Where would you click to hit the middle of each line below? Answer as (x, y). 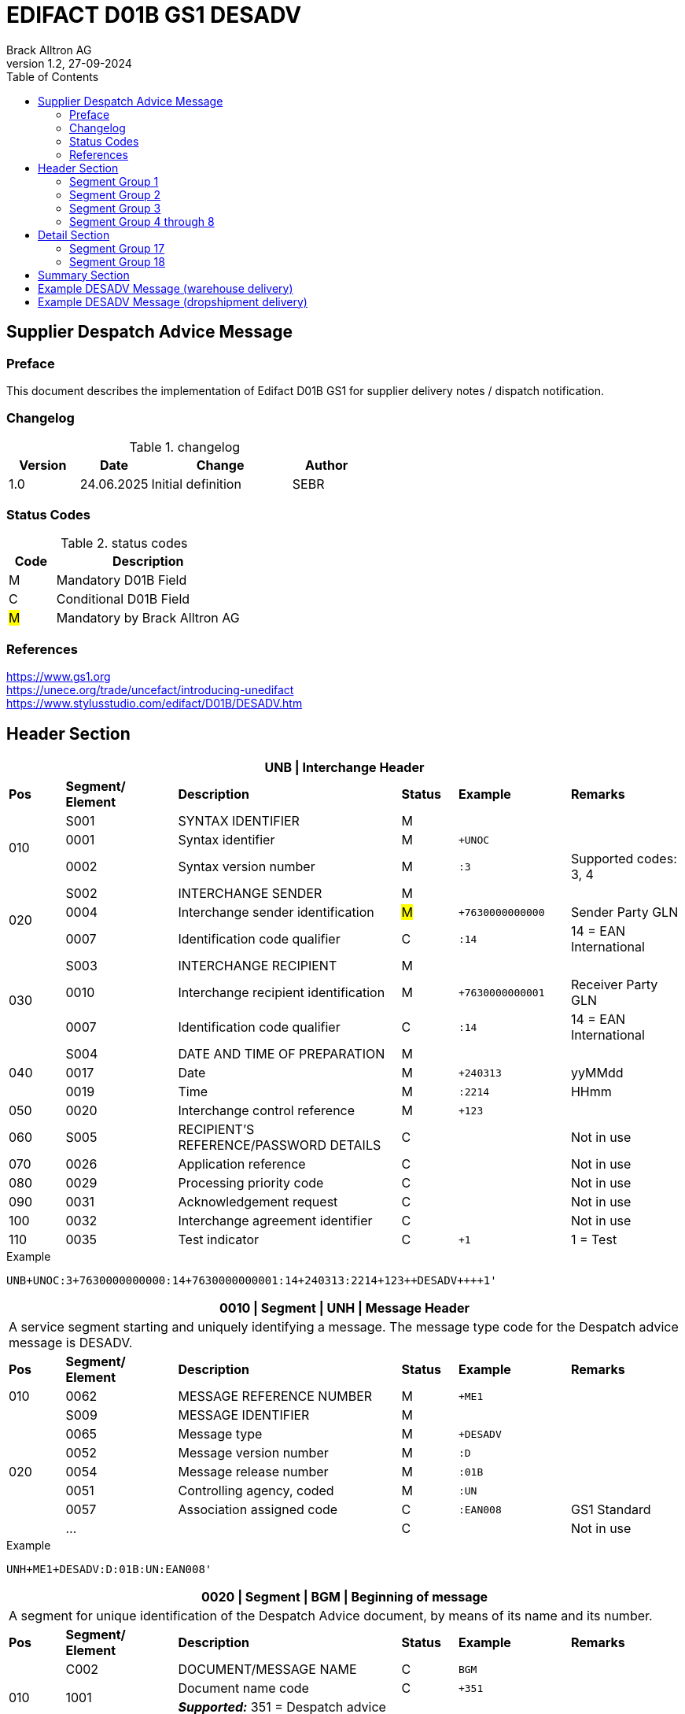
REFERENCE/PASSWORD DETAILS (280, 1145)
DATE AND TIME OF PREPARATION (282, 1054)
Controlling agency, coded (256, 1491)
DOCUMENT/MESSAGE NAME (267, 1670)
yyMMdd (597, 1073)
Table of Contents (53, 76)
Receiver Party (614, 985)
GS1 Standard (611, 1510)
